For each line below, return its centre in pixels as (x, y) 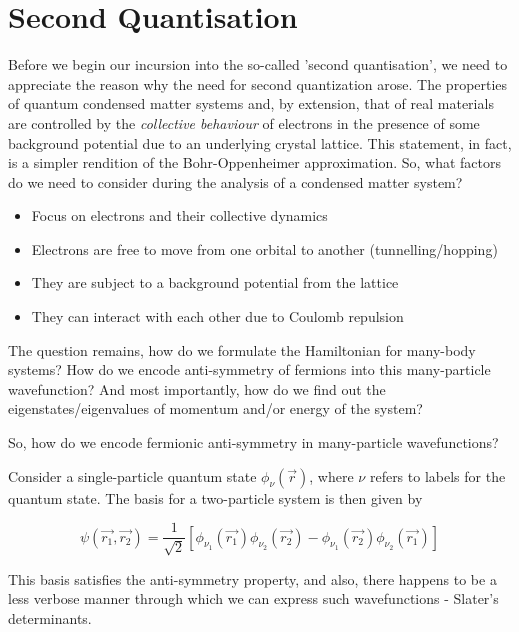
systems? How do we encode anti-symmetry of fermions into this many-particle (249, 369)
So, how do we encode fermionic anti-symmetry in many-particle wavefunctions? (253, 442)
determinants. (50, 617)
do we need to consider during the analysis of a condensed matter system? (235, 181)
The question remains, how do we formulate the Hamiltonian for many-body (242, 349)
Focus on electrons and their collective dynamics (179, 215)
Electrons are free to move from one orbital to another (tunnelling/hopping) (264, 248)
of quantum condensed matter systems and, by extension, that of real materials (251, 103)
